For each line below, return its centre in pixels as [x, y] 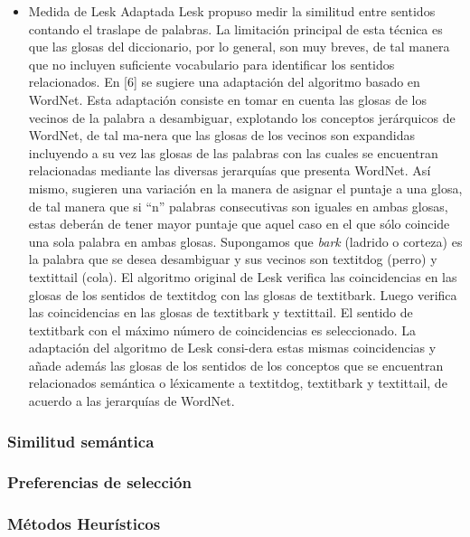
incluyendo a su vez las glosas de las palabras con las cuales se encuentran [233, 152]
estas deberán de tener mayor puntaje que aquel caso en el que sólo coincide [239, 224]
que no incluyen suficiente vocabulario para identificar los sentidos [211, 64]
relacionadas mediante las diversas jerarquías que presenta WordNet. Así [230, 170]
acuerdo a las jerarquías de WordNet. [132, 401]
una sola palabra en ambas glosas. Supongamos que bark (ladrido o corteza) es [245, 241]
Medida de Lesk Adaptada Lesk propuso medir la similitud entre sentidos [232, 11]
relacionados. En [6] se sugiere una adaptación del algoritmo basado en [224, 82]
